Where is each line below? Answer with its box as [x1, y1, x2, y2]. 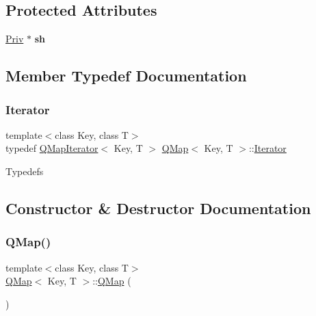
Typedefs [5, 163, 44, 178]
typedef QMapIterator [5, 141, 98, 155]
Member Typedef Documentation [5, 65, 247, 86]
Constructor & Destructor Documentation [5, 197, 311, 218]
